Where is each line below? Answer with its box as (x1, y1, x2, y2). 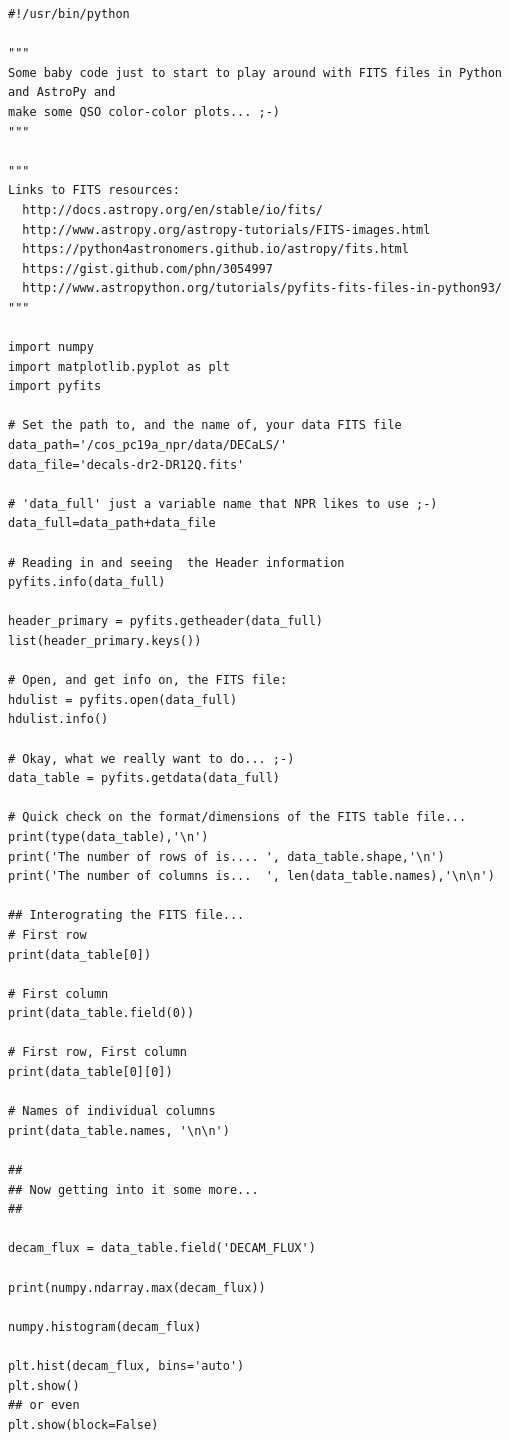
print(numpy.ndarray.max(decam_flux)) (8, 1280, 266, 1295)
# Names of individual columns (8, 1104, 216, 1119)
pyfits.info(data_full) (8, 575, 166, 590)
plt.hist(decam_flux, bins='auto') (8, 1358, 245, 1373)
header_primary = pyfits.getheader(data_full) (8, 614, 323, 629)
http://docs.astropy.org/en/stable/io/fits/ (22, 202, 323, 217)
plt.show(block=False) (8, 1417, 159, 1432)
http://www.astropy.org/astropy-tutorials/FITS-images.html (22, 222, 431, 237)
